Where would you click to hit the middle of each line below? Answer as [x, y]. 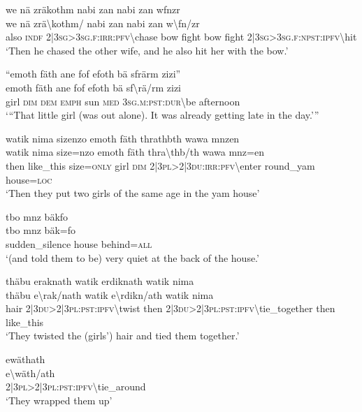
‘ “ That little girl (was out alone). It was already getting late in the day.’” [162, 115]
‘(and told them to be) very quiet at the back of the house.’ [132, 257]
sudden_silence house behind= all [79, 243]
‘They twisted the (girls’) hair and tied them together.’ [123, 336]
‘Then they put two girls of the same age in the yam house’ [133, 193]
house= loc [29, 179]
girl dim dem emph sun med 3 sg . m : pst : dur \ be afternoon [123, 101]
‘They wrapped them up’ [59, 400]
